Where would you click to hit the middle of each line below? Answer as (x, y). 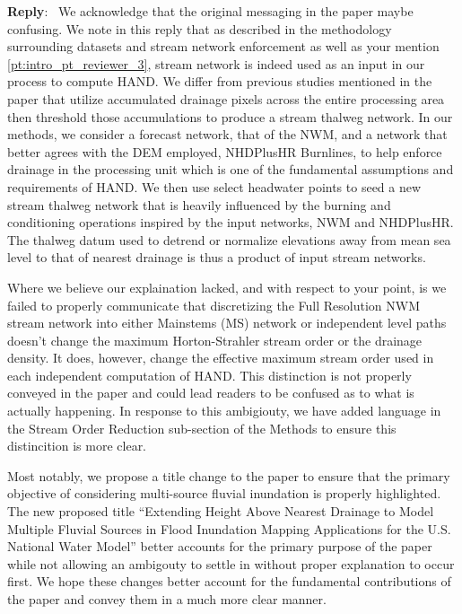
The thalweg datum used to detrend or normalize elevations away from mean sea (229, 239)
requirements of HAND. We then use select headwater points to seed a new (214, 186)
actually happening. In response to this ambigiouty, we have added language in (224, 411)
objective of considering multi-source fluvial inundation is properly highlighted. (224, 493)
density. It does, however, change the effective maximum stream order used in (221, 358)
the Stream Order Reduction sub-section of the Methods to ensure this (202, 428)
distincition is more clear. (77, 446)
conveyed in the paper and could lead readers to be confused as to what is (211, 393)
